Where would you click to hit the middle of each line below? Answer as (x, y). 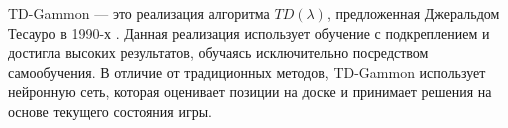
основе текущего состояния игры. (110, 110)
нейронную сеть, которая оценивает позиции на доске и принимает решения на (250, 91)
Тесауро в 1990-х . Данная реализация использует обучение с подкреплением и (249, 32)
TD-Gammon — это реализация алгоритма (139, 13)
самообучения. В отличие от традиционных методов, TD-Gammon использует (247, 71)
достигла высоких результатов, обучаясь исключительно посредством (218, 52)
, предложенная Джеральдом (413, 13)
